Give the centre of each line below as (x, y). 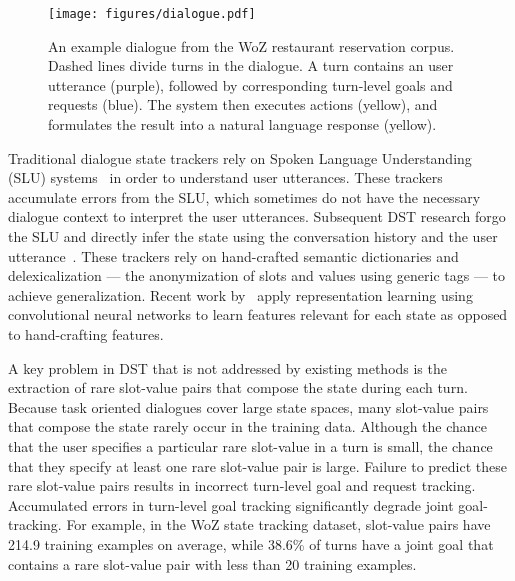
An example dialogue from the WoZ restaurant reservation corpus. (251, 45)
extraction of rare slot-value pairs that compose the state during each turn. (238, 387)
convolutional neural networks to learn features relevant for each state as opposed (258, 314)
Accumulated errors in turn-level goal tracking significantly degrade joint (231, 504)
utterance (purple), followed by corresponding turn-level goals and (250, 84)
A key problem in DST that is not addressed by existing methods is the (227, 367)
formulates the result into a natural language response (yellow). (242, 124)
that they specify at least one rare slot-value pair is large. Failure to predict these (257, 465)
